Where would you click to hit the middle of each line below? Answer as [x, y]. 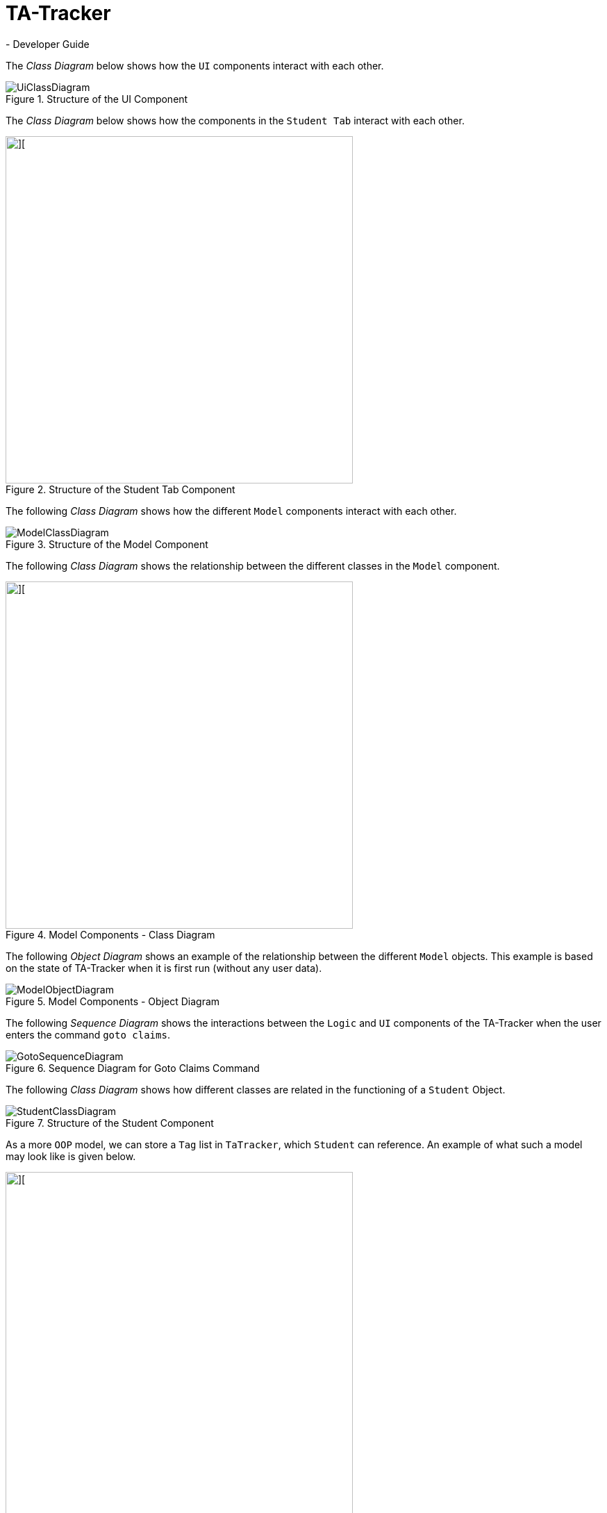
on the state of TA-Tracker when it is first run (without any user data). [164, 968]
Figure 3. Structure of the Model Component [107, 544]
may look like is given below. [71, 1156]
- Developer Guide [48, 44]
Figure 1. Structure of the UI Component [97, 99]
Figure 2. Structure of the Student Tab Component [120, 489]
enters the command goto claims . [88, 1034]
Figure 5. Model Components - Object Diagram [113, 1001]
